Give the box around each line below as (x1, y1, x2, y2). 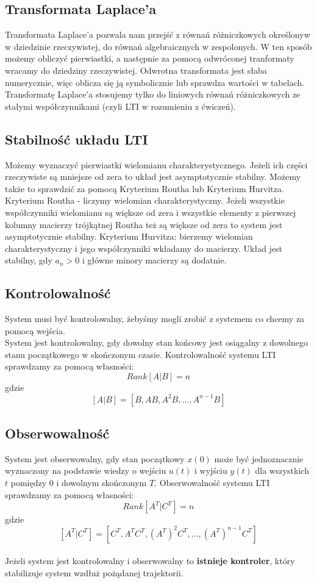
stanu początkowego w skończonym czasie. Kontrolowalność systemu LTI (5, 348, 276, 360)
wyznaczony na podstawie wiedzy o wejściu (5, 464, 166, 477)
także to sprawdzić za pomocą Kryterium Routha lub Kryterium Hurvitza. (5, 182, 284, 195)
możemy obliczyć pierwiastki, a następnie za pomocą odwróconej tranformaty (5, 52, 294, 65)
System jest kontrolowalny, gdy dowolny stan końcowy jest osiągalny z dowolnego (5, 336, 308, 349)
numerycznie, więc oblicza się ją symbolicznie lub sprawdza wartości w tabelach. (5, 76, 305, 88)
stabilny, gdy (5, 254, 52, 266)
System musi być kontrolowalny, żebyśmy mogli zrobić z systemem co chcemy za (5, 312, 305, 325)
